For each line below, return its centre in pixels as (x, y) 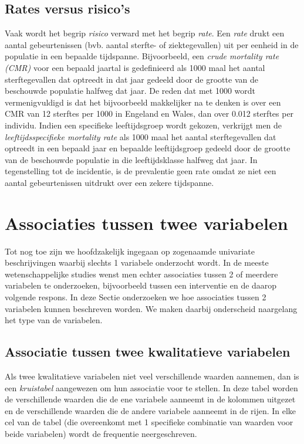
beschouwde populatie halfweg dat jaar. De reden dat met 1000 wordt (130, 91)
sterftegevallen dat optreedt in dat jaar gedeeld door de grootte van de (131, 79)
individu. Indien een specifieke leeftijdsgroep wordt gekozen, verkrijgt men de (143, 125)
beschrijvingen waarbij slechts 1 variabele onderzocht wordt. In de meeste (137, 262)
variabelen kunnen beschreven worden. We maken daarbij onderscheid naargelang (151, 308)
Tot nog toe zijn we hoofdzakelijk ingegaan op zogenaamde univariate (130, 251)
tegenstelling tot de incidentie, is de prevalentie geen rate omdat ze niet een (141, 171)
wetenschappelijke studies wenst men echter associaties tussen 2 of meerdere (141, 274)
